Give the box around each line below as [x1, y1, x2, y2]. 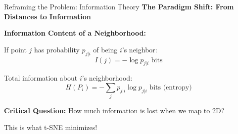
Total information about [4, 73, 78, 83]
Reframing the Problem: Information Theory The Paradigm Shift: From [4, 1, 234, 11]
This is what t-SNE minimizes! [4, 122, 97, 132]
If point [4, 44, 27, 54]
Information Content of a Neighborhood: [4, 28, 146, 38]
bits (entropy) [149, 84, 192, 91]
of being [93, 44, 118, 54]
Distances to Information [4, 11, 91, 21]
